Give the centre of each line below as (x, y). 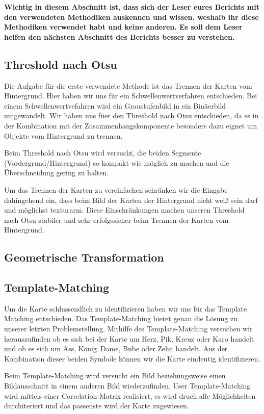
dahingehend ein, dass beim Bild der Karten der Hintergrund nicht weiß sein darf (131, 200)
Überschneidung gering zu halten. (57, 173)
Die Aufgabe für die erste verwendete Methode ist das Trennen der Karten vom (128, 85)
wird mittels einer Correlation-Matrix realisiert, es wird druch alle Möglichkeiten (130, 395)
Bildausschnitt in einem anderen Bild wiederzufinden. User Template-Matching (127, 386)
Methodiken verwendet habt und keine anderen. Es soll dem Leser (123, 27)
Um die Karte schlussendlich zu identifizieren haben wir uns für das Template (126, 308)
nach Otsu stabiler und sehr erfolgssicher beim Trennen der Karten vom (116, 219)
